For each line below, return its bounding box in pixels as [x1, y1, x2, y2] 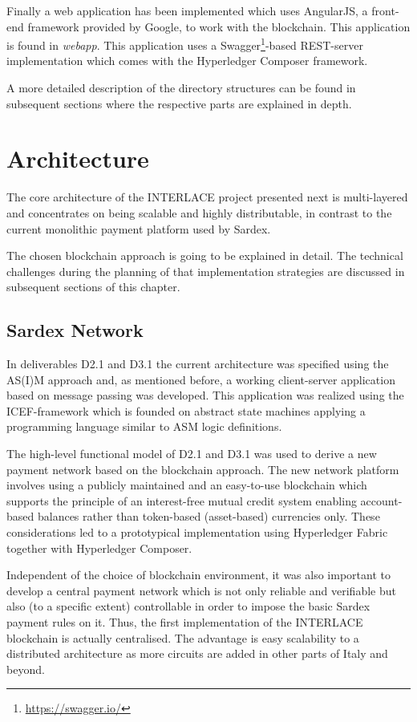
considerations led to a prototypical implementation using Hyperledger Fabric [6, 524, 388, 541]
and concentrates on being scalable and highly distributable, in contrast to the [6, 204, 392, 221]
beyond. [6, 660, 45, 677]
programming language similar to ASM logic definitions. [6, 418, 282, 435]
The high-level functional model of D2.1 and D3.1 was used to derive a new [6, 445, 377, 462]
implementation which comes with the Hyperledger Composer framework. [6, 52, 368, 69]
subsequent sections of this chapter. [6, 278, 180, 295]
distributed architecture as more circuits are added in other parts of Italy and [6, 645, 388, 662]
